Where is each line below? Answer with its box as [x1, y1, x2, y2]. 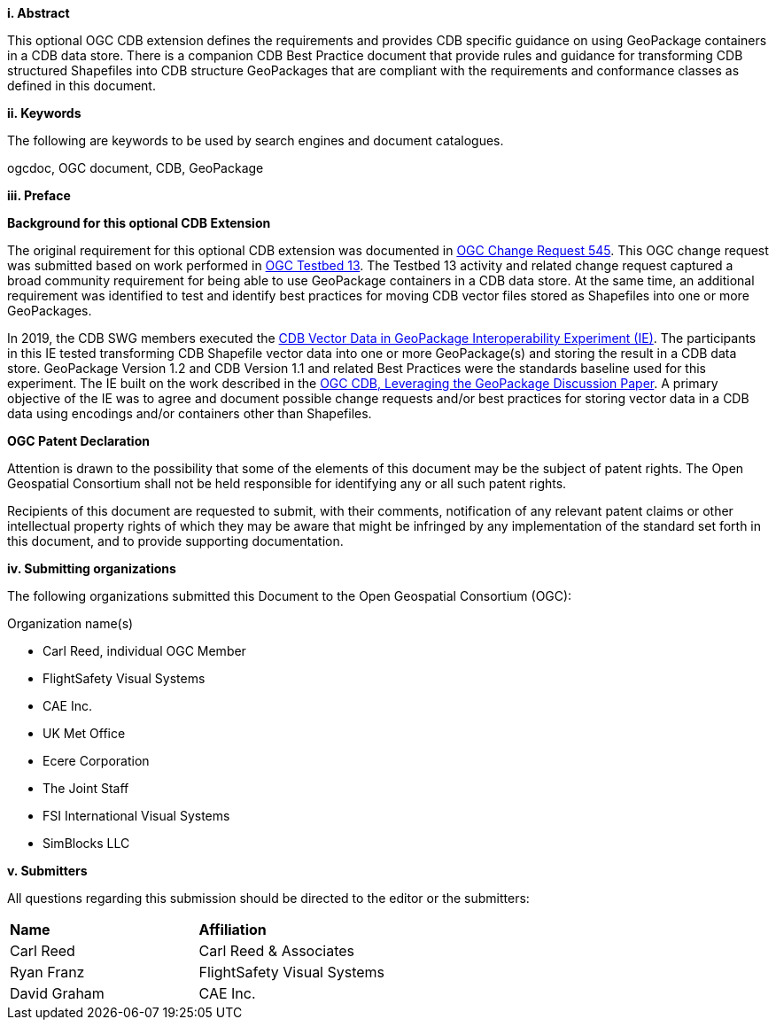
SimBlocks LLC [43, 836, 130, 851]
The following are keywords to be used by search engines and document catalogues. [7, 133, 504, 148]
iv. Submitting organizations [7, 561, 176, 576]
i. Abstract [7, 5, 70, 20]
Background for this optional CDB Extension [7, 215, 271, 230]
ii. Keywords [7, 105, 81, 121]
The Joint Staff [43, 781, 129, 796]
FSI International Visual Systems [43, 808, 230, 823]
